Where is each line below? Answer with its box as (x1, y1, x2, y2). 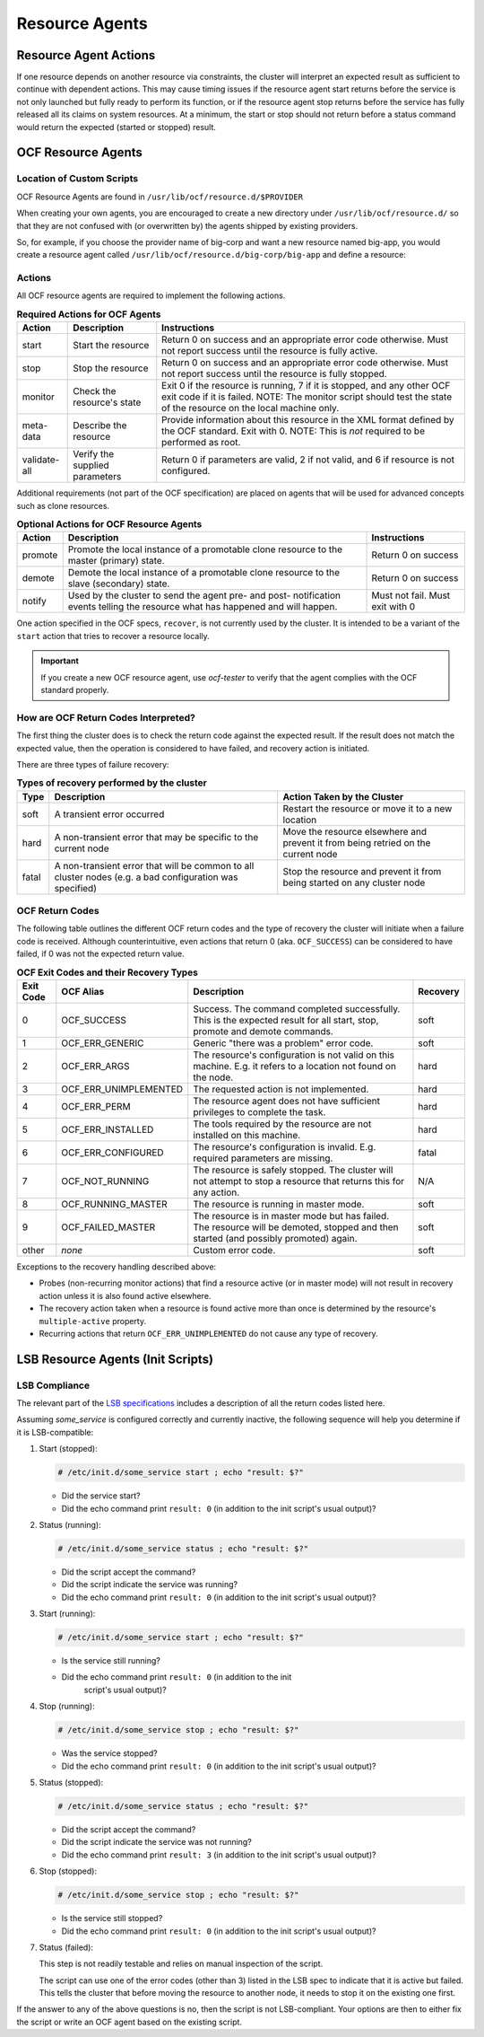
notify (22, 595, 47, 608)
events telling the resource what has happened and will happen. (67, 601, 338, 613)
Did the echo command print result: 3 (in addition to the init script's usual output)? (61, 1849, 376, 1860)
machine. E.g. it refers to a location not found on (193, 1059, 396, 1072)
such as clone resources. (16, 500, 110, 511)
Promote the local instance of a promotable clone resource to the (67, 543, 343, 556)
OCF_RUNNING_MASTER (61, 1198, 168, 1210)
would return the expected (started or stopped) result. (16, 121, 217, 132)
